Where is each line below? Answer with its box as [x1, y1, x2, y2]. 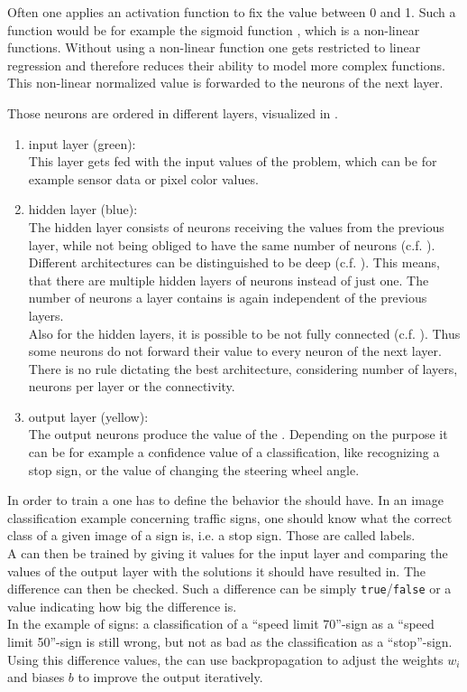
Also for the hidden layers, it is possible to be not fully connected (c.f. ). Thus [28, 323, 461, 342]
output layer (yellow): [28, 407, 149, 425]
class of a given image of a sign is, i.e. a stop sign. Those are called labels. [7, 526, 416, 545]
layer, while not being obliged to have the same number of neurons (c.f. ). [28, 235, 435, 254]
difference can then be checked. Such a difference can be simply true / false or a [7, 579, 452, 598]
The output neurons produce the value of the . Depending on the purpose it [28, 425, 448, 444]
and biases [7, 668, 65, 687]
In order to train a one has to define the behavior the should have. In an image [7, 491, 444, 510]
